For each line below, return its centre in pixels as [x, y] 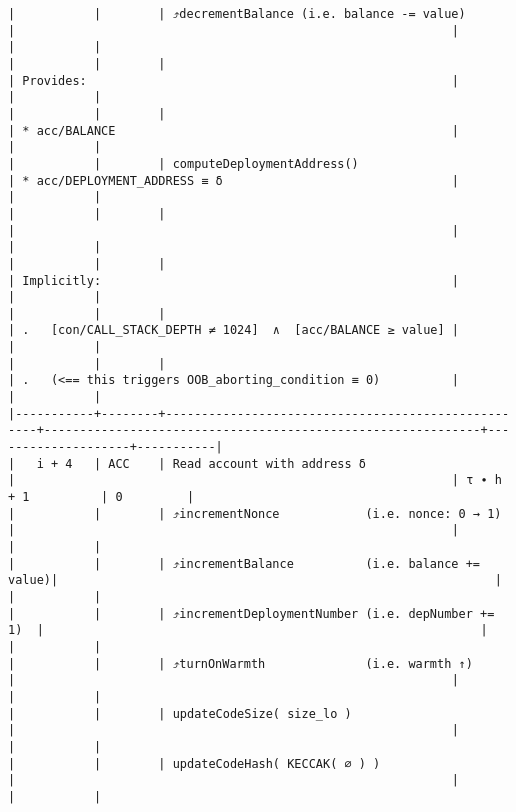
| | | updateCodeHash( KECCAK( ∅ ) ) [194, 763]
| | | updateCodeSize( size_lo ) [180, 713]
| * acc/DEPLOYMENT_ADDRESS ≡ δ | [234, 180]
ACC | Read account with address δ [237, 463]
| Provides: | [234, 80]
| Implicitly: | [234, 280]
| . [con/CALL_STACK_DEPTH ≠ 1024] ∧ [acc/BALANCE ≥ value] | [234, 330]
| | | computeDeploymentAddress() [183, 163]
